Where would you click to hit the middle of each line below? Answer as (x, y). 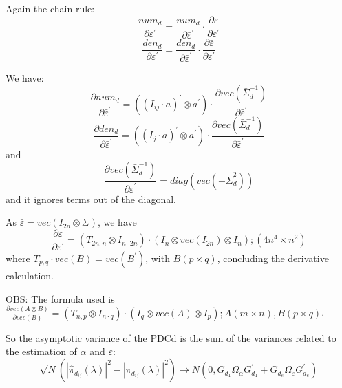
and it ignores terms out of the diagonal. (91, 198)
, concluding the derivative (273, 258)
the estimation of (41, 351)
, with (158, 258)
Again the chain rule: (50, 8)
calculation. (30, 275)
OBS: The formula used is (60, 298)
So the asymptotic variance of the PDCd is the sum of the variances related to (171, 337)
